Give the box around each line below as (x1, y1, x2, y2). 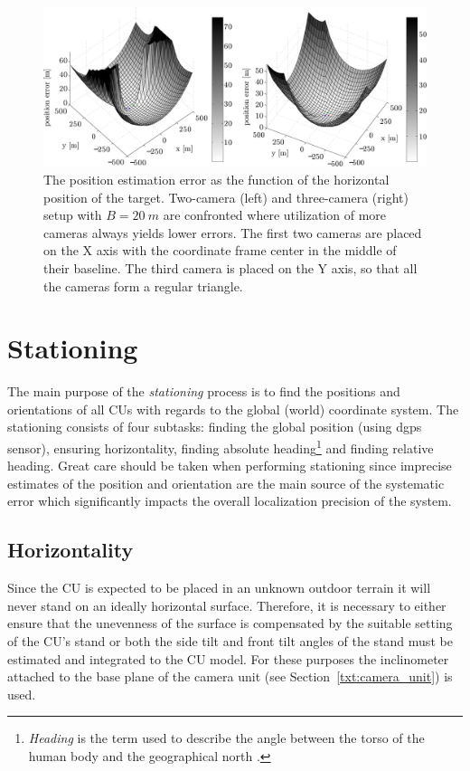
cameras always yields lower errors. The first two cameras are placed (43, 223, 422, 242)
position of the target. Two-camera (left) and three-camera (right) (43, 187, 409, 206)
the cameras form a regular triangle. (43, 276, 243, 295)
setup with (43, 205, 102, 224)
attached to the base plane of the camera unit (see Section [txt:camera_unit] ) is (7, 667, 453, 686)
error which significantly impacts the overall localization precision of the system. (7, 491, 452, 510)
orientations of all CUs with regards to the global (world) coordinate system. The (7, 399, 459, 418)
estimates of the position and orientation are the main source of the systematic (7, 473, 445, 492)
